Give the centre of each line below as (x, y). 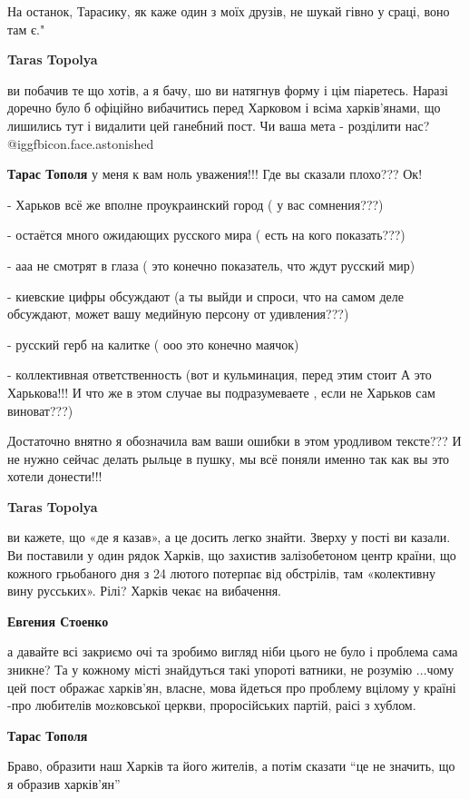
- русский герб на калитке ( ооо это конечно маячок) (153, 344)
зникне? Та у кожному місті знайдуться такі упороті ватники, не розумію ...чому (231, 670)
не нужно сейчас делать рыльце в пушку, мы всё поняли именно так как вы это (229, 458)
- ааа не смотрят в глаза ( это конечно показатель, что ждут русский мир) (211, 265)
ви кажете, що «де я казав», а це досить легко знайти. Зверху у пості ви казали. (229, 537)
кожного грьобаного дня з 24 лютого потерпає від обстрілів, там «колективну (221, 572)
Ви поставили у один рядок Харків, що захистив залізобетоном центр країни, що (232, 555)
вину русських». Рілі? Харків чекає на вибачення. (145, 591)
